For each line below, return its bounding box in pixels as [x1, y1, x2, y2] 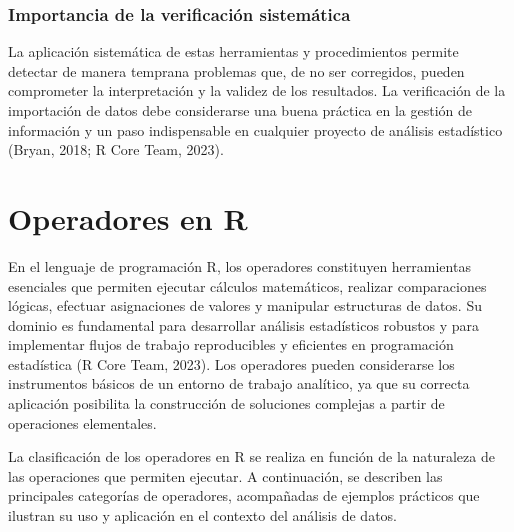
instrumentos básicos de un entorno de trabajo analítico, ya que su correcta [8, 373, 470, 394]
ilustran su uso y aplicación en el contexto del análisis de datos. [8, 505, 397, 526]
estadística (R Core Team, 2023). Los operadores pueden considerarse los [8, 353, 455, 374]
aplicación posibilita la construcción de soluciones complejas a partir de [8, 393, 445, 414]
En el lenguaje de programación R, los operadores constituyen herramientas [8, 255, 471, 276]
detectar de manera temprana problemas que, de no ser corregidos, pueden [8, 60, 465, 81]
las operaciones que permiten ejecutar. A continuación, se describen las [8, 465, 443, 486]
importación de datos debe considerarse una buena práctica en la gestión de [8, 100, 473, 120]
